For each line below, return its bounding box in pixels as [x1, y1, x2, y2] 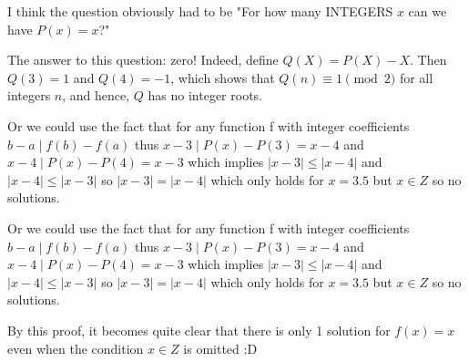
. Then [410, 50, 447, 69]
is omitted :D [183, 338, 258, 357]
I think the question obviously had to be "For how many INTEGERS [7, 2, 393, 20]
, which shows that [170, 67, 275, 87]
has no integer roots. [148, 86, 262, 105]
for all [399, 67, 433, 87]
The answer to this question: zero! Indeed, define [7, 50, 279, 69]
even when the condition [7, 338, 144, 357]
